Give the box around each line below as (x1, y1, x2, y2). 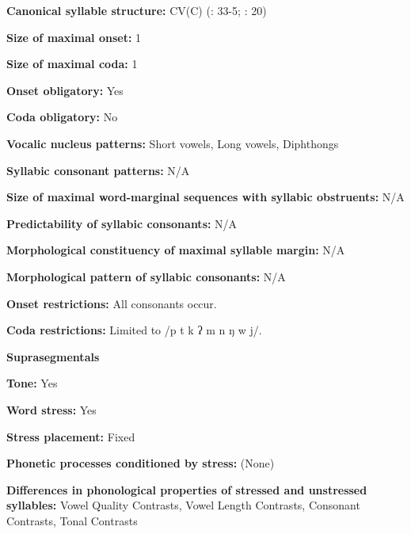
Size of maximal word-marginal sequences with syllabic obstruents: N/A (6, 189, 405, 205)
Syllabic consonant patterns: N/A (6, 162, 190, 178)
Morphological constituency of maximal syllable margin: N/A (6, 242, 345, 258)
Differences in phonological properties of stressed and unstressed (6, 481, 367, 498)
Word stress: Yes (6, 401, 97, 418)
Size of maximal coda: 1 (6, 55, 138, 72)
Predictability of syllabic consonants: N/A (6, 215, 238, 231)
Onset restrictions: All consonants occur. (6, 295, 217, 311)
